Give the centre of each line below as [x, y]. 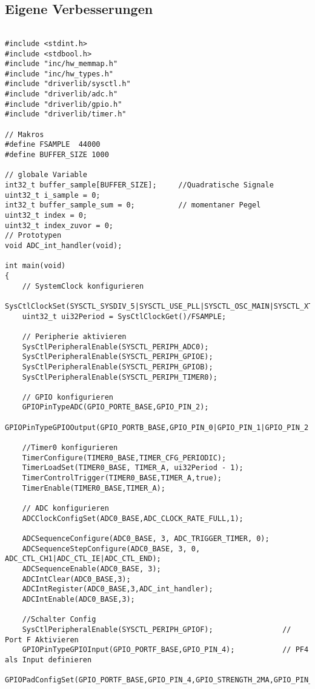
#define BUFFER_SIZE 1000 [57, 155]
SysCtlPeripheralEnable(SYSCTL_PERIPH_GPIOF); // [157, 629]
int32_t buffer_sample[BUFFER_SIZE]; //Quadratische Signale [139, 185]
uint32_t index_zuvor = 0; [59, 225]
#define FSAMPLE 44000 [53, 145]
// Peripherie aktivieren [74, 336]
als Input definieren [48, 660]
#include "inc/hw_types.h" [59, 74]
